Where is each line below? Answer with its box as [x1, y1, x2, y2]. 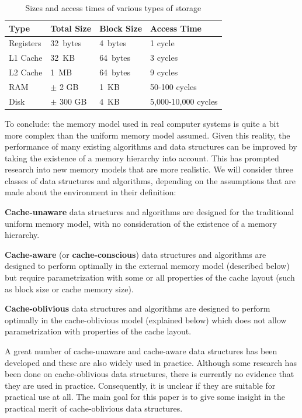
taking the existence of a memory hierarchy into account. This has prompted [5, 151, 279, 164]
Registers [9, 37, 41, 49]
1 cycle [150, 37, 175, 49]
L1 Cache [9, 51, 43, 64]
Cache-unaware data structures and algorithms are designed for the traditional [5, 206, 294, 218]
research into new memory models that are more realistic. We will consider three [5, 163, 293, 175]
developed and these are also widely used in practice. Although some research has [5, 356, 297, 368]
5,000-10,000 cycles [150, 95, 218, 107]
